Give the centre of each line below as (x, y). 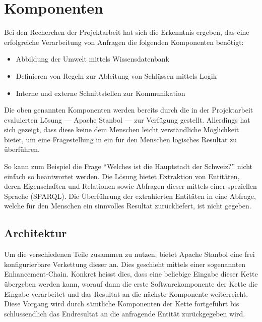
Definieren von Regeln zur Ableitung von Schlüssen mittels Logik (116, 75)
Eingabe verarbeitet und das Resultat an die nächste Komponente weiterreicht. (126, 293)
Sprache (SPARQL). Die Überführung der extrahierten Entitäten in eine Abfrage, (130, 196)
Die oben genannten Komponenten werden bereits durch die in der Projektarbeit (129, 110)
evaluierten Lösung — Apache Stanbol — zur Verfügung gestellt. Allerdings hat (127, 119)
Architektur (36, 233)
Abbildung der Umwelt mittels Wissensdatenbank (92, 59)
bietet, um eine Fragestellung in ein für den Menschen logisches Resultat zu (121, 139)
